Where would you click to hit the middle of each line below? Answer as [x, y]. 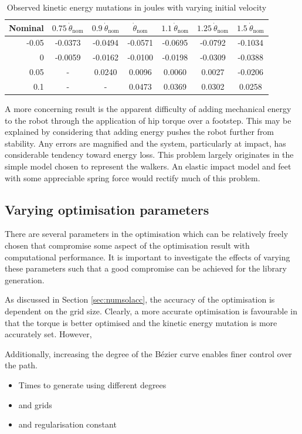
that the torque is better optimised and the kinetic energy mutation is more [141, 322]
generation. [25, 279]
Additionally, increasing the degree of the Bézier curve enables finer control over [148, 353]
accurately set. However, [48, 334]
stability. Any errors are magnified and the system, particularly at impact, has [145, 143]
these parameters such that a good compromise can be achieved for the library [146, 268]
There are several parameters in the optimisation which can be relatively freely [147, 234]
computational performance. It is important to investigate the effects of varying [147, 257]
